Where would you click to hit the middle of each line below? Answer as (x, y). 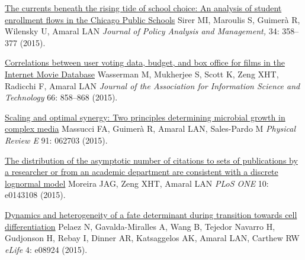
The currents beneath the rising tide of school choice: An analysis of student (143, 8)
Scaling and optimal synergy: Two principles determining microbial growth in (145, 117)
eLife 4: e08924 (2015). (46, 249)
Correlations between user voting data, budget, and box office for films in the (145, 62)
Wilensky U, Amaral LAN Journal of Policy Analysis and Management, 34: (142, 31)
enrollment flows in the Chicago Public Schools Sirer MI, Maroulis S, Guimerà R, (152, 19)
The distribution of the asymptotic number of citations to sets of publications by (151, 160)
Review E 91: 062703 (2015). (56, 140)
